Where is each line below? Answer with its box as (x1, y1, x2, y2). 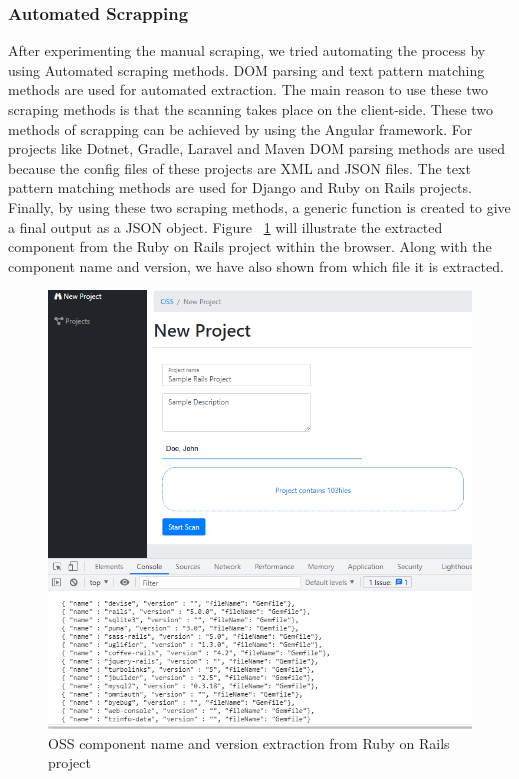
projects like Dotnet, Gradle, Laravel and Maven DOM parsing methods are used (8, 138, 506, 159)
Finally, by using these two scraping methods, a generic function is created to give (8, 196, 511, 217)
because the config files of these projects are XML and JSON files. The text (8, 157, 471, 178)
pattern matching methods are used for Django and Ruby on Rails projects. (8, 177, 472, 198)
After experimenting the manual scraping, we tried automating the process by (8, 40, 486, 61)
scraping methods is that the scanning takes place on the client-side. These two (8, 99, 494, 119)
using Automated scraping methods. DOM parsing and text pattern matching (8, 59, 485, 80)
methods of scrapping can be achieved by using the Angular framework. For (8, 118, 473, 139)
